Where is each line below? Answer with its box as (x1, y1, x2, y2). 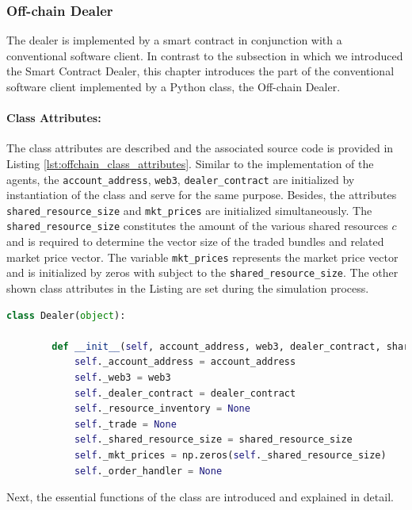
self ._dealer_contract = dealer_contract (74, 387, 296, 399)
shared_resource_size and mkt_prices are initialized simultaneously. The (6, 201, 372, 218)
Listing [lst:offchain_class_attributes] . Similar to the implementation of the (6, 155, 374, 171)
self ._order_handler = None (74, 465, 223, 477)
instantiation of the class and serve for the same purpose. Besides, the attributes (6, 186, 397, 203)
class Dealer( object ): (6, 309, 126, 321)
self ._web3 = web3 (74, 372, 171, 384)
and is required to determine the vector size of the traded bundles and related (6, 233, 384, 250)
